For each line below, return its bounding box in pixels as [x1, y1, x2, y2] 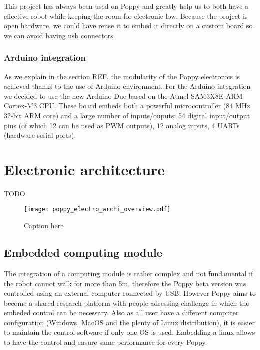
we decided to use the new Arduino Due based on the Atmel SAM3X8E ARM [4, 90, 243, 101]
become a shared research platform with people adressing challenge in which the [4, 297, 249, 308]
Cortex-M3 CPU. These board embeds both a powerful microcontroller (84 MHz [4, 100, 250, 111]
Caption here [24, 220, 64, 231]
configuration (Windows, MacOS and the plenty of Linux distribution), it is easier [4, 317, 255, 327]
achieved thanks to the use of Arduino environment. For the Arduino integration [4, 81, 251, 91]
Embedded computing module [4, 245, 162, 260]
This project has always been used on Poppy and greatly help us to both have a [4, 1, 249, 11]
